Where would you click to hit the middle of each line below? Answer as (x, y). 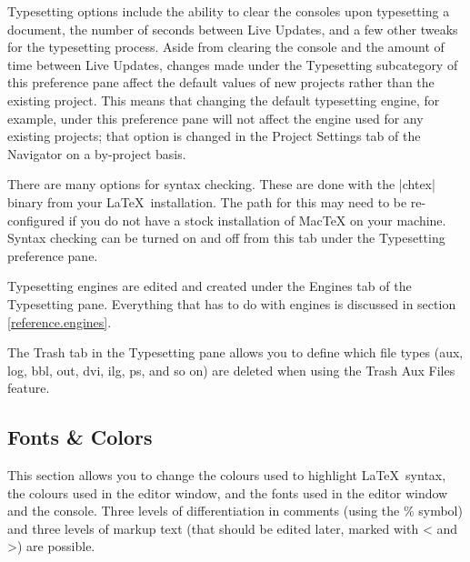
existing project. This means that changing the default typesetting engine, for (224, 100)
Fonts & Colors (80, 437)
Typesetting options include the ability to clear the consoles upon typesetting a (229, 11)
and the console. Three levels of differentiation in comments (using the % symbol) (235, 511)
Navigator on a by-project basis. (97, 153)
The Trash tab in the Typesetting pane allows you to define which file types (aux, (235, 352)
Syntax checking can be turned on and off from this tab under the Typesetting (226, 238)
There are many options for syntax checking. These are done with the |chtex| (221, 184)
